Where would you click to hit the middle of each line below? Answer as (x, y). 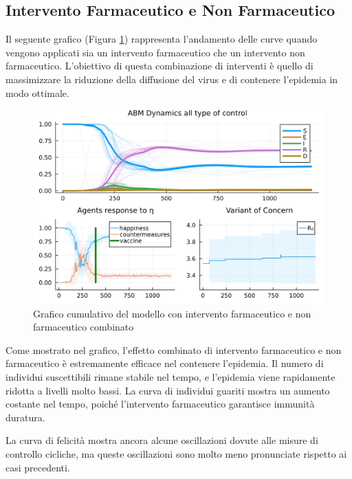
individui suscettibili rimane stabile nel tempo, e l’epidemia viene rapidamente (170, 376)
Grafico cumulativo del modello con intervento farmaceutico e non (172, 313)
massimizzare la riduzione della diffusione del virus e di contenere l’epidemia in (172, 79)
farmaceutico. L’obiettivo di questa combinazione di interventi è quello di (159, 66)
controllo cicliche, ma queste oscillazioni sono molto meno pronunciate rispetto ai (176, 453)
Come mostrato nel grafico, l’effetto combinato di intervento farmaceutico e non (174, 349)
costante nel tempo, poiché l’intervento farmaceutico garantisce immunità (160, 404)
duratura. (25, 417)
